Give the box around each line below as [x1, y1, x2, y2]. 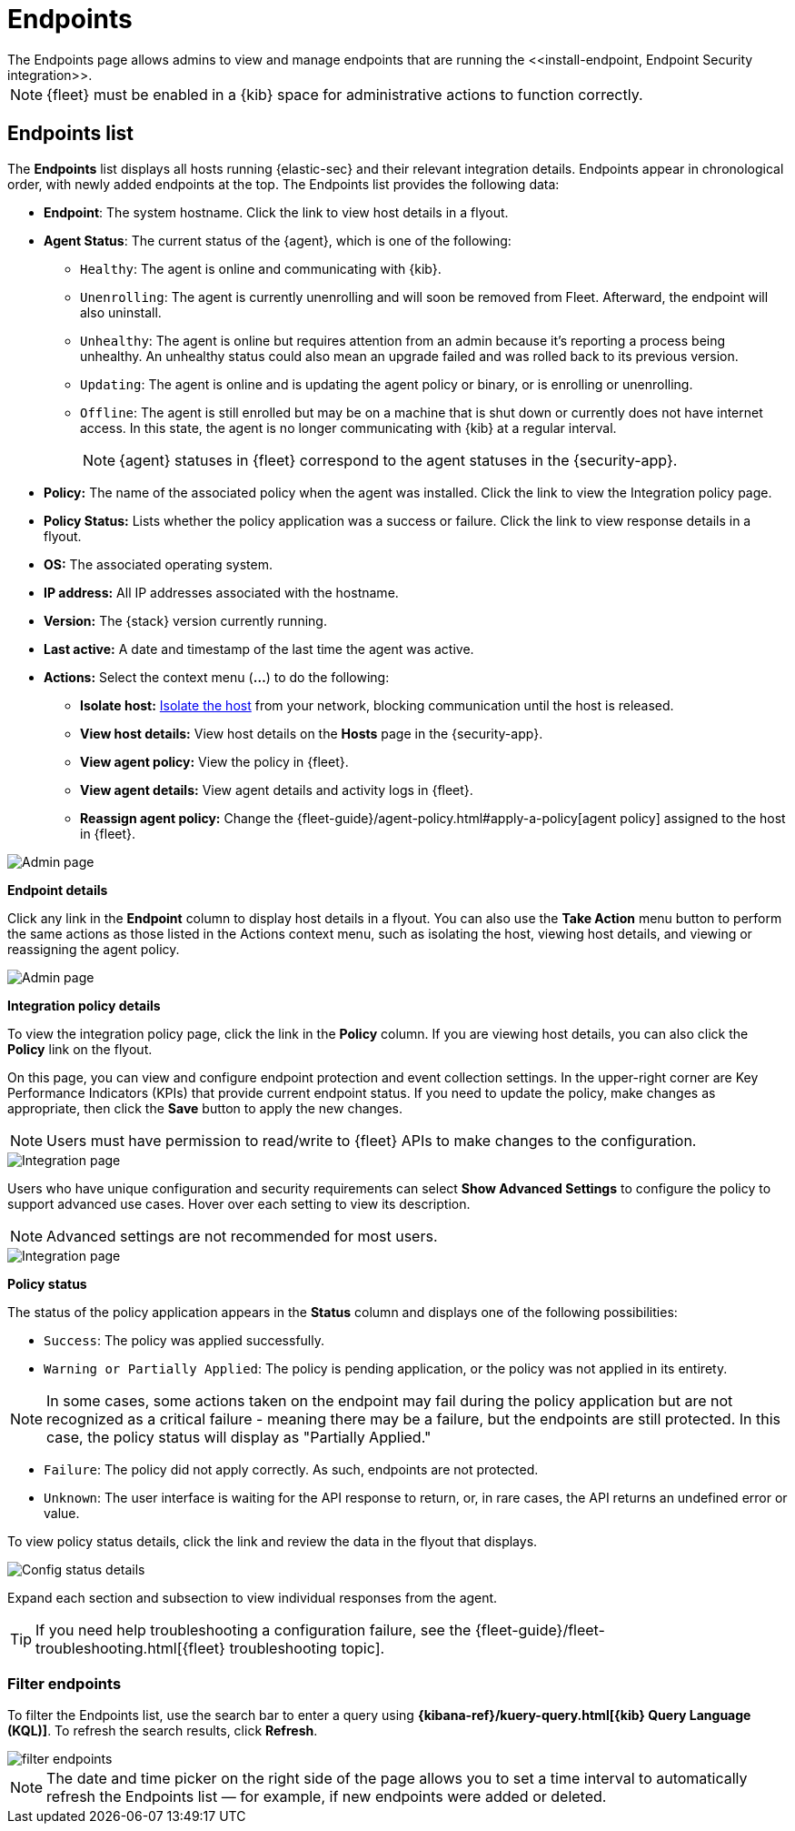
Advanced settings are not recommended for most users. [46, 1226, 438, 1245]
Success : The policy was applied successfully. [44, 1332, 324, 1348]
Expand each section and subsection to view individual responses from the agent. [7, 1589, 498, 1605]
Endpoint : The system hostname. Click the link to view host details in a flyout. [44, 204, 509, 220]
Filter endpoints [7, 1674, 122, 1693]
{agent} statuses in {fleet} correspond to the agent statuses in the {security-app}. [119, 450, 678, 469]
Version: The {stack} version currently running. [44, 612, 327, 629]
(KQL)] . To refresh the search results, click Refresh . [7, 1723, 318, 1739]
